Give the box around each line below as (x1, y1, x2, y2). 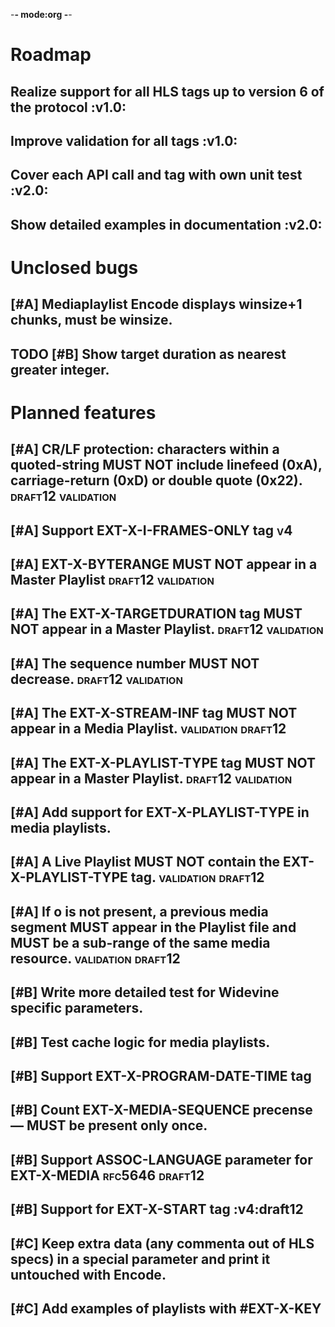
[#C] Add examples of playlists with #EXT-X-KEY (10, 1300, 322, 1317)
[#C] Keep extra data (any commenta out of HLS (10, 1235, 315, 1252)
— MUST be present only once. (10, 1117, 208, 1134)
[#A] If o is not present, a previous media (10, 903, 269, 920)
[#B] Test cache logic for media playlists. (10, 1034, 271, 1051)
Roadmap (10, 44, 92, 66)
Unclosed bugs (10, 256, 139, 279)
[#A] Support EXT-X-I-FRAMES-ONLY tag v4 (10, 522, 293, 539)
